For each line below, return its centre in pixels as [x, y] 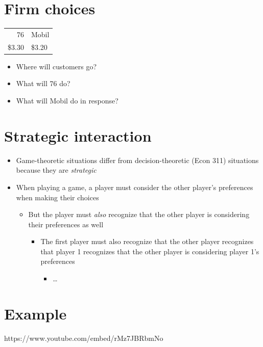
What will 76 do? [43, 83]
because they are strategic [56, 170]
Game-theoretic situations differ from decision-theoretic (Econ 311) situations [137, 160]
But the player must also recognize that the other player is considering [139, 214]
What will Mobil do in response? [67, 100]
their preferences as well [66, 224]
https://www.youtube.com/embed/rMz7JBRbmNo [84, 338]
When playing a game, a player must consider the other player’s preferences [135, 187]
